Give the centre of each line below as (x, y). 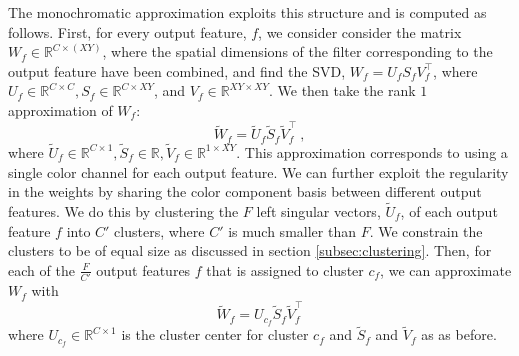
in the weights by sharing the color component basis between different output (245, 191)
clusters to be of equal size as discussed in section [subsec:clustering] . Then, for (250, 250)
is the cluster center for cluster (215, 334)
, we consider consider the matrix (360, 31)
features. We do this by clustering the (123, 210)
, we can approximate (446, 269)
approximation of (60, 109)
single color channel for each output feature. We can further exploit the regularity (258, 171)
